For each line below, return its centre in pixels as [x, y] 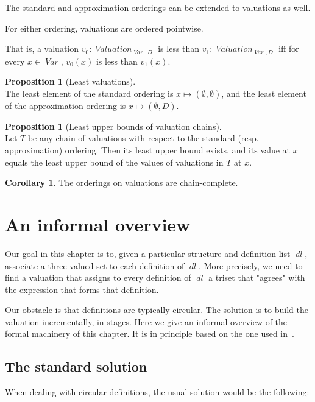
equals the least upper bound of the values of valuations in [114, 162]
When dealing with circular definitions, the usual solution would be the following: [157, 392]
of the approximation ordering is [65, 105]
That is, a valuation [42, 48]
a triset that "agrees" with [257, 277]
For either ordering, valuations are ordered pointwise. [104, 28]
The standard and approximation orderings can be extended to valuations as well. [158, 7]
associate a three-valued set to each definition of [95, 265]
